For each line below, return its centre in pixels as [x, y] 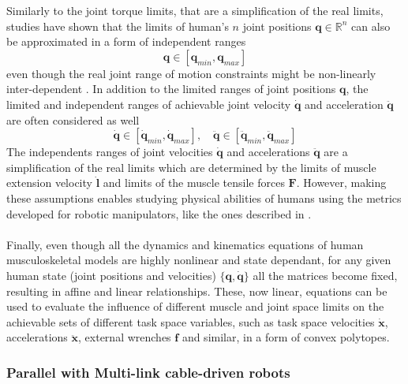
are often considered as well [73, 119]
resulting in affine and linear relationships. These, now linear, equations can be [197, 291]
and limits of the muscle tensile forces [194, 183]
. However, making [341, 183]
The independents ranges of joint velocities [110, 152]
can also [371, 26]
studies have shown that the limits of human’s [118, 26]
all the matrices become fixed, [325, 275]
